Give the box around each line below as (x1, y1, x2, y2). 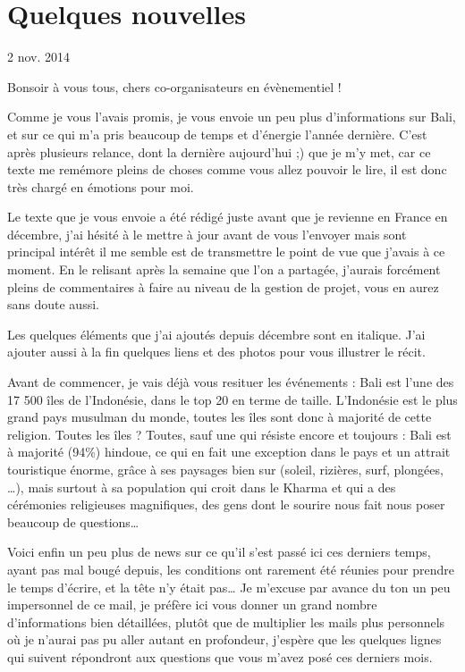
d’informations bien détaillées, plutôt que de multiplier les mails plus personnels (7, 612, 445, 631)
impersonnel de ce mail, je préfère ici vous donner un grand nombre (7, 595, 377, 614)
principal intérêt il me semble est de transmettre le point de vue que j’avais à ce (7, 242, 445, 261)
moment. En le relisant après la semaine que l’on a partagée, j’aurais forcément (7, 260, 441, 279)
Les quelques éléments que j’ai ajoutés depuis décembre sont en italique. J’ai (7, 324, 426, 343)
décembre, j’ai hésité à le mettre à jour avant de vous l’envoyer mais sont (7, 224, 407, 243)
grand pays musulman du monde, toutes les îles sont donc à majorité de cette (7, 407, 432, 426)
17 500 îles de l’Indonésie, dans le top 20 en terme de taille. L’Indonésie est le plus (7, 390, 458, 408)
